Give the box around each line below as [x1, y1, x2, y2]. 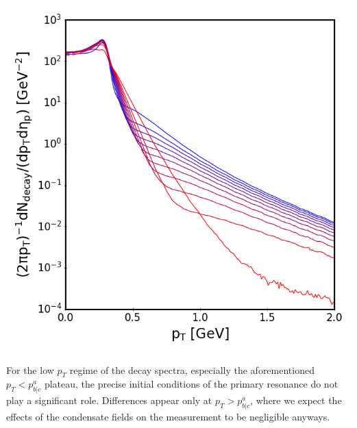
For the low [6, 362, 54, 377]
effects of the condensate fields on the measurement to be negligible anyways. [6, 409, 330, 423]
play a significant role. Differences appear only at [6, 393, 212, 407]
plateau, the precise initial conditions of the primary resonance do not [44, 377, 338, 391]
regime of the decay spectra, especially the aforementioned [69, 362, 315, 377]
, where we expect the [250, 393, 342, 407]
